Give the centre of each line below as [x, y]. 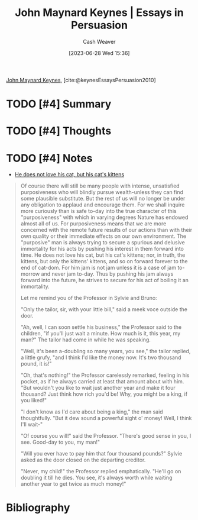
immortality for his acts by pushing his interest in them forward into [102, 249]
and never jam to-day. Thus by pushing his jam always [107, 274]
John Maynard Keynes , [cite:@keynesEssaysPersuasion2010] [81, 80]
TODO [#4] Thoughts [59, 131]
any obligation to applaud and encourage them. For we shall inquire [103, 205]
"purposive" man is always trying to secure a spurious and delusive [103, 243]
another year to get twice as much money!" [73, 484]
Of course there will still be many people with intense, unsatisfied [100, 186]
